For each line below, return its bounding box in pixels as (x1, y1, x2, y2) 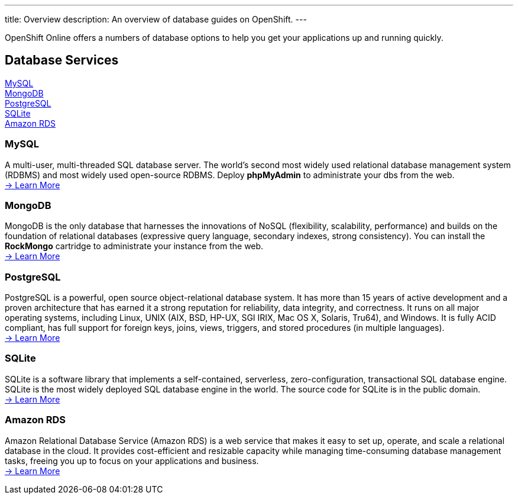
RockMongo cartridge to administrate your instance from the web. (5, 241, 264, 252)
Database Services (5, 53, 119, 68)
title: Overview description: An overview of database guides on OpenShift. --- (5, 14, 307, 24)
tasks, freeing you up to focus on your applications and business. (5, 455, 259, 466)
